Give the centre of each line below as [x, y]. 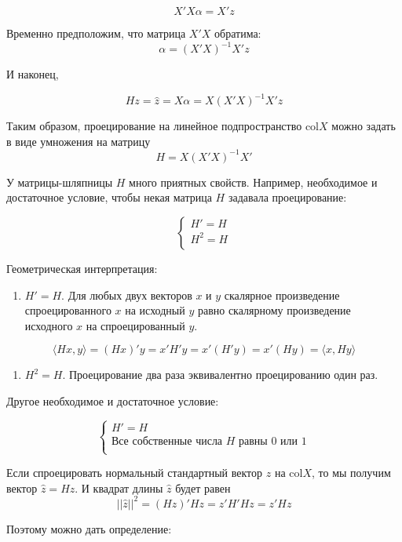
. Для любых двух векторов [127, 295]
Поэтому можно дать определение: [89, 528]
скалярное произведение [282, 295]
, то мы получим [351, 473]
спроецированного [68, 310]
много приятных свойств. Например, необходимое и [253, 182]
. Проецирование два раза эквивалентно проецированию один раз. [220, 375]
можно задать [364, 126]
